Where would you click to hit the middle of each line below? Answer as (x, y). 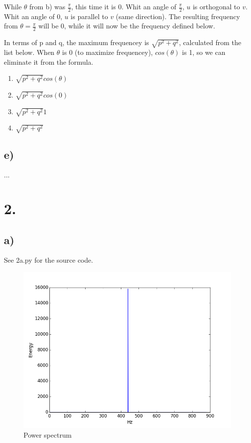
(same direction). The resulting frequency (178, 16)
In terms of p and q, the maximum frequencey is (77, 42)
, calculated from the (210, 42)
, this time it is (93, 6)
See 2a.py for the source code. (49, 260)
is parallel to (89, 16)
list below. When (29, 52)
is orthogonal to (216, 6)
